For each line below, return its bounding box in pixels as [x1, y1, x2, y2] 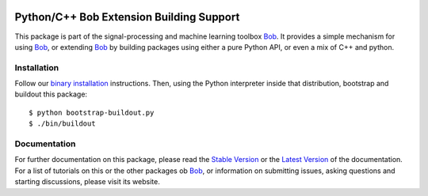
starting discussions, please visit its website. [14, 177, 160, 187]
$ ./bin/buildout [29, 119, 96, 128]
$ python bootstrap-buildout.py [29, 107, 155, 117]
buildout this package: [14, 89, 87, 99]
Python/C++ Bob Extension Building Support [14, 10, 240, 24]
